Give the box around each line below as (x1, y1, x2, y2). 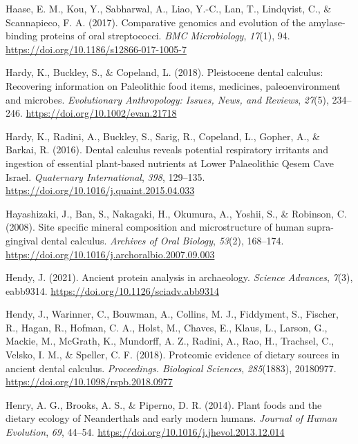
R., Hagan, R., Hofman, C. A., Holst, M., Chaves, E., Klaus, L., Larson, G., (6, 320, 328, 334)
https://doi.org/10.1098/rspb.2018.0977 (6, 374, 173, 389)
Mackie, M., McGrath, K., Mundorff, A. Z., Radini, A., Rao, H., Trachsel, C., (6, 334, 335, 348)
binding (6, 28, 37, 43)
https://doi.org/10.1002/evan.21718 (26, 106, 177, 120)
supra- (307, 220, 334, 234)
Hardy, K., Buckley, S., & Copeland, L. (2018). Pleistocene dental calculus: (6, 65, 323, 79)
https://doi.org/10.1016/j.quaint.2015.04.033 (6, 183, 195, 197)
